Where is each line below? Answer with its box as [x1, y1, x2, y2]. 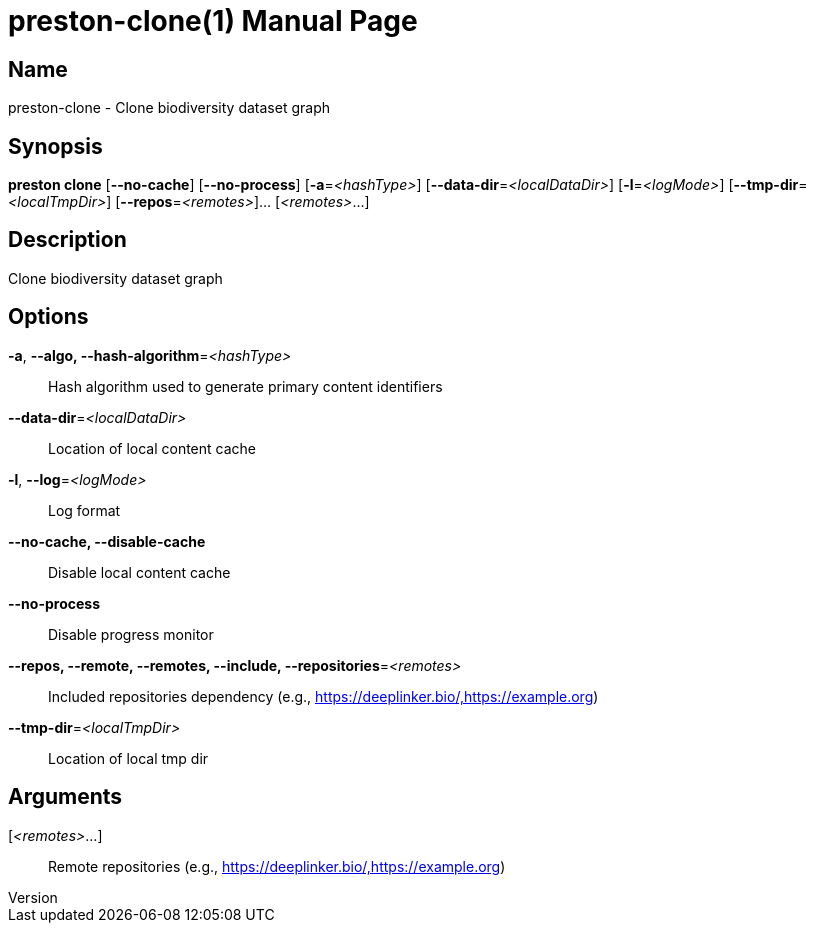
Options [8, 304, 89, 330]
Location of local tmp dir [48, 749, 209, 767]
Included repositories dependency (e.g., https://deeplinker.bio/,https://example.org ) [48, 687, 599, 705]
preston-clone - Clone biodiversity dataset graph [8, 99, 330, 117]
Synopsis [8, 133, 103, 159]
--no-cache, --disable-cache [8, 532, 206, 550]
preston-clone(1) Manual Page [8, 4, 418, 38]
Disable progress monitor [48, 625, 214, 643]
